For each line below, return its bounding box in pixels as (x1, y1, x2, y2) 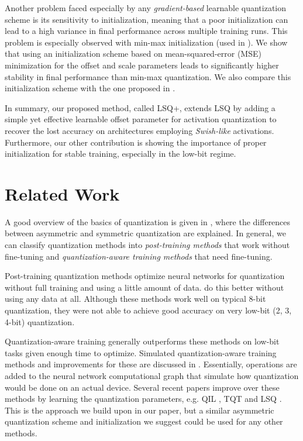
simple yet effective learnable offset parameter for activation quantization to (5, 113, 277, 125)
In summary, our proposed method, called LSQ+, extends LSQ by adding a (5, 101, 276, 113)
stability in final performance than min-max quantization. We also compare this (5, 70, 291, 82)
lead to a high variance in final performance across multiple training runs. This (5, 25, 288, 37)
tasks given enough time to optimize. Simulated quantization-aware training (5, 346, 277, 359)
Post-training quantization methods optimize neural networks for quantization (5, 270, 285, 282)
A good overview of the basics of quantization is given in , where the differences (5, 215, 291, 228)
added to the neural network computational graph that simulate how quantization (5, 369, 299, 381)
